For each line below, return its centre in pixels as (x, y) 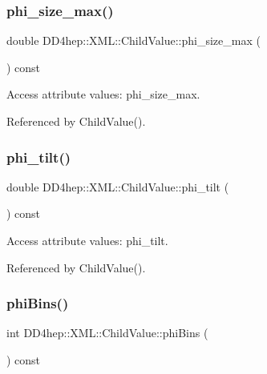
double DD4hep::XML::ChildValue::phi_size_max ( (133, 40)
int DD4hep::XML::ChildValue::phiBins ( (107, 333)
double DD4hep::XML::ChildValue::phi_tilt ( (118, 186)
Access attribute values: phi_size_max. (103, 94)
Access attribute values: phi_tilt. (87, 240)
